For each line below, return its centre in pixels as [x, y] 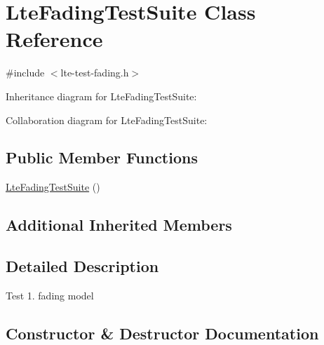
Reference [54, 39]
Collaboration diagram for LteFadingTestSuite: [107, 120]
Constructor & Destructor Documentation [162, 333]
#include [25, 73]
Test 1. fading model [50, 295]
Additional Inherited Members [119, 225]
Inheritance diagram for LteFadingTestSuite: [101, 96]
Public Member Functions [102, 157]
